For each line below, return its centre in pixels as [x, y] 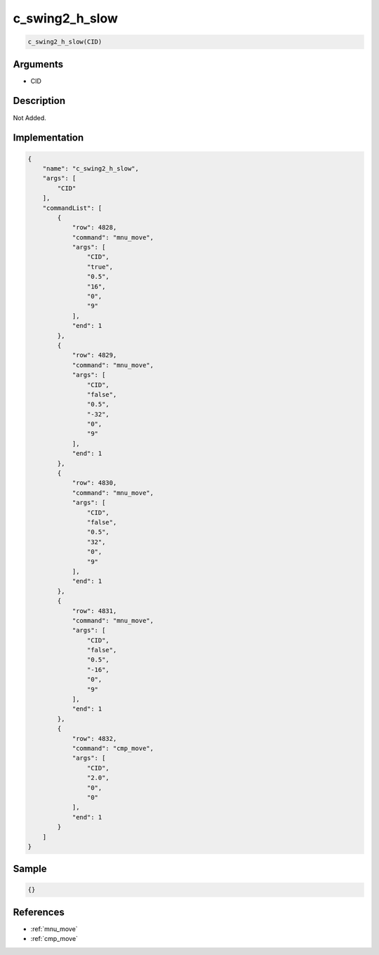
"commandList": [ [72, 208]
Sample [30, 869]
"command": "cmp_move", [113, 748]
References [39, 912]
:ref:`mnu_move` [54, 929]
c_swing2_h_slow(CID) [65, 42]
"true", [100, 266]
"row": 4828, [94, 228]
